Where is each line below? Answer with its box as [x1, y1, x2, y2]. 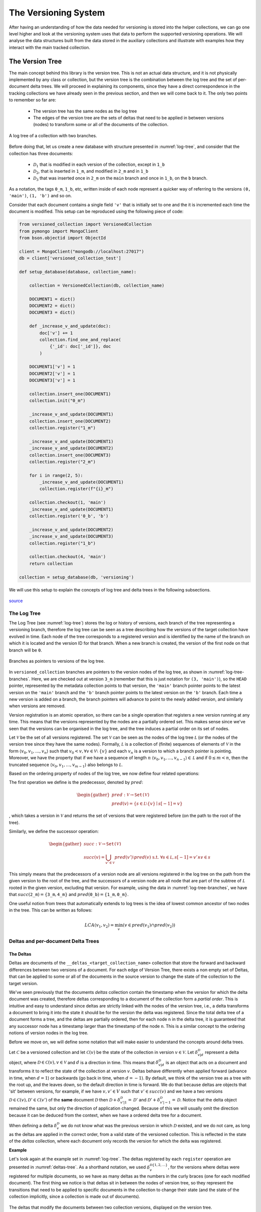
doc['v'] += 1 [39, 330, 73, 335]
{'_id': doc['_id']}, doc [49, 344, 111, 349]
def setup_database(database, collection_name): [19, 269, 137, 274]
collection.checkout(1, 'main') [29, 500, 106, 505]
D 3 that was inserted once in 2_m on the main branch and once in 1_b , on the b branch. [33, 175, 208, 182]
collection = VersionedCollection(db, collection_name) [29, 283, 165, 288]
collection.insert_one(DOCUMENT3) [29, 452, 111, 458]
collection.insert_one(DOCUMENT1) [29, 391, 111, 397]
